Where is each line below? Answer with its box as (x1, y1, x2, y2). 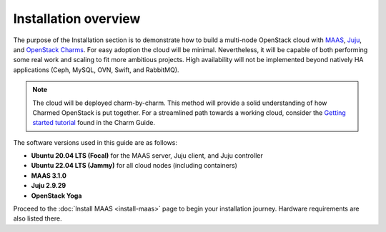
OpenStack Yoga (31, 191, 82, 200)
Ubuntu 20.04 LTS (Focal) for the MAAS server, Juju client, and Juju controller (31, 151, 264, 160)
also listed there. (13, 214, 62, 223)
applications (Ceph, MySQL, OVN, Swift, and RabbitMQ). (13, 65, 179, 74)
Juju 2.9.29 (31, 181, 66, 190)
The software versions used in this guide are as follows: (13, 138, 178, 146)
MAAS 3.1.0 (31, 171, 67, 180)
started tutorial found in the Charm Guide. (32, 118, 155, 127)
